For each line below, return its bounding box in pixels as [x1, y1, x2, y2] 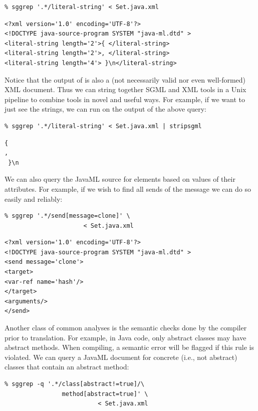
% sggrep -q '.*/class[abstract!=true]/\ [5, 380, 145, 387]
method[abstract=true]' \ [62, 390, 148, 397]
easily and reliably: [5, 193, 63, 204]
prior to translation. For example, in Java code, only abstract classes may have [5, 332, 246, 342]
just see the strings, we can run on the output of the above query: [5, 104, 206, 114]
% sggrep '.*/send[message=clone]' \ [5, 212, 130, 220]
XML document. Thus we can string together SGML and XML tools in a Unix [5, 84, 246, 95]
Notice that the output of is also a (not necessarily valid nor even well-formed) [5, 74, 246, 85]
